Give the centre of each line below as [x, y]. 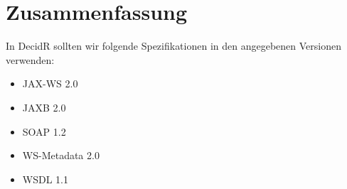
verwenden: [30, 59]
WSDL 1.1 [45, 179]
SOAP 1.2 [44, 131]
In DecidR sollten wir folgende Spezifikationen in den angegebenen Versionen [173, 46]
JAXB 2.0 [44, 107]
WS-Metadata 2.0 [61, 155]
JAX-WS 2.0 [50, 83]
